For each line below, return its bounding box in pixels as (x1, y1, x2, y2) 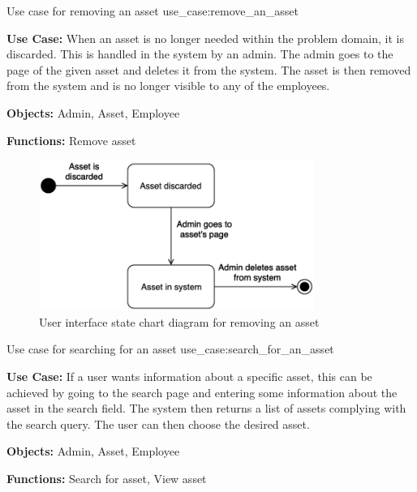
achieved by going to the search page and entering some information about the (6, 383, 398, 400)
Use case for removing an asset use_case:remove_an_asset (6, 2, 299, 19)
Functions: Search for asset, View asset (6, 469, 207, 486)
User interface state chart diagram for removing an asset (39, 313, 320, 330)
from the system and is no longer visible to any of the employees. (6, 77, 330, 94)
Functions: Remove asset (6, 131, 136, 148)
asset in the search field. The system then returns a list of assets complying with (6, 400, 406, 417)
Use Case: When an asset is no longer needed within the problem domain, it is (6, 29, 404, 46)
